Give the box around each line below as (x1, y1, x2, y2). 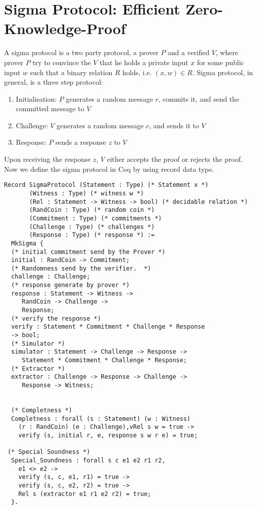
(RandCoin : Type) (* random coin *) (29, 206, 155, 214)
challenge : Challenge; (11, 273, 90, 281)
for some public (197, 57, 244, 67)
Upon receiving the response (4, 154, 91, 164)
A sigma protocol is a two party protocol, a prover (4, 47, 159, 58)
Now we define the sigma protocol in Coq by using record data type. (4, 163, 214, 174)
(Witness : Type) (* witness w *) (29, 189, 144, 197)
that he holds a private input (99, 57, 188, 67)
